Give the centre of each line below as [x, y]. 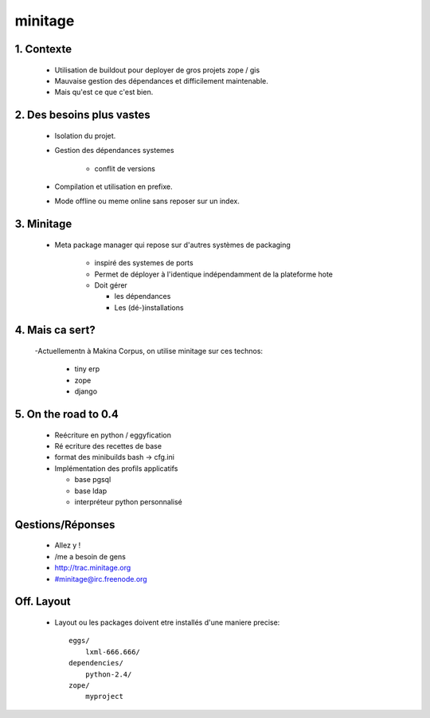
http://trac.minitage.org [93, 568]
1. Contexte [43, 49]
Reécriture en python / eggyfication [113, 435]
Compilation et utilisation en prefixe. [113, 186]
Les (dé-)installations [149, 308]
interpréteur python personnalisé [128, 502]
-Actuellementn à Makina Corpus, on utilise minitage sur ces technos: [149, 351]
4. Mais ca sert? [55, 330]
